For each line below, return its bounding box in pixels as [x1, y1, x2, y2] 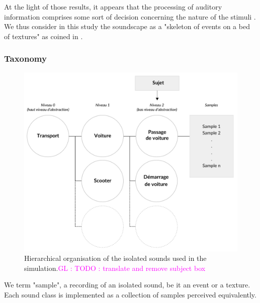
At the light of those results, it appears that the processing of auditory [4, 2, 222, 12]
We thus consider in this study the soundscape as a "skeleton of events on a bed [4, 21, 250, 32]
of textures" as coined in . [4, 31, 83, 41]
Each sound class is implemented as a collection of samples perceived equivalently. [4, 289, 256, 300]
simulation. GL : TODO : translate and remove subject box [24, 262, 206, 273]
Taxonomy [4, 52, 47, 65]
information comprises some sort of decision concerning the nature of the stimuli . [4, 11, 256, 22]
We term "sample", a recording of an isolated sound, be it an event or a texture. [4, 279, 250, 290]
